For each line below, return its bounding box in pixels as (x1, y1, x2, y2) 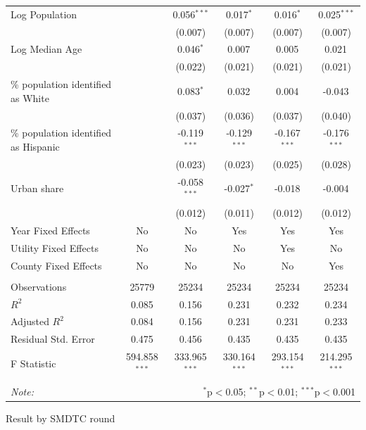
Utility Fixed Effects (11, 240, 99, 255)
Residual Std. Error (11, 331, 95, 346)
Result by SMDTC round (6, 410, 115, 425)
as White (11, 90, 49, 105)
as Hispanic (11, 139, 60, 153)
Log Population (11, 6, 77, 21)
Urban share (11, 181, 64, 196)
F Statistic (11, 355, 56, 370)
